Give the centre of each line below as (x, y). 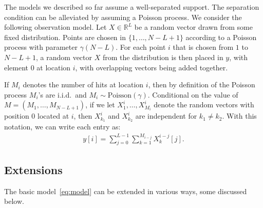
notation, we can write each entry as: (62, 127)
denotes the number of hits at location (83, 84)
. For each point (141, 47)
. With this (239, 116)
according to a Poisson (221, 37)
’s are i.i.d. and (62, 94)
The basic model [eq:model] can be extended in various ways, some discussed (126, 191)
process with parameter (41, 47)
